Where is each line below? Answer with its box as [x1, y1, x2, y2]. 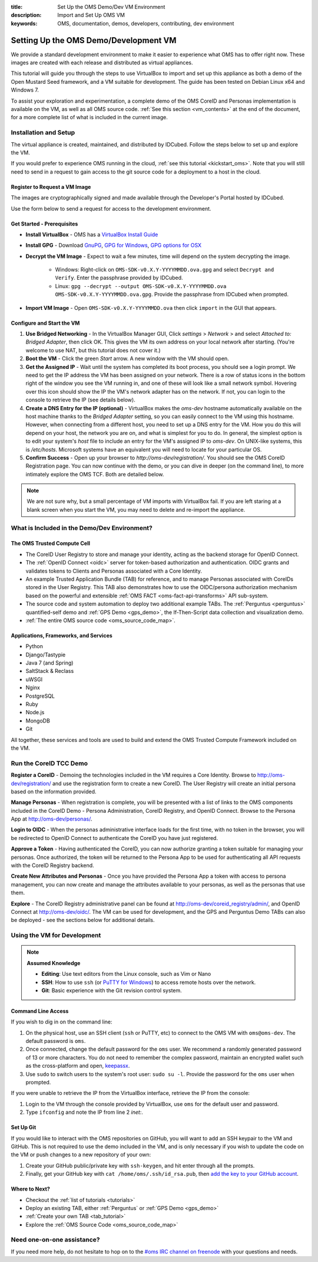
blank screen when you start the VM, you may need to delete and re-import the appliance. [26, 506, 246, 513]
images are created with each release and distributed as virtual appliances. [11, 59, 193, 66]
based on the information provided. [11, 788, 97, 795]
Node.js [25, 709, 45, 716]
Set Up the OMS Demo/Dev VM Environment [57, 4, 165, 10]
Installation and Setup [11, 129, 75, 137]
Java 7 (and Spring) [25, 659, 74, 666]
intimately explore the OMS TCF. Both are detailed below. [25, 470, 164, 478]
